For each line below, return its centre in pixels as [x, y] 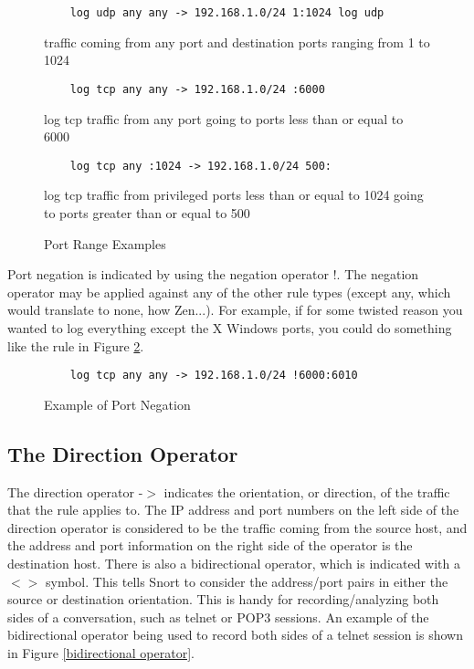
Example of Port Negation [117, 404]
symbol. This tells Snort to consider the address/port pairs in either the [247, 581]
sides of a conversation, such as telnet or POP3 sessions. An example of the [218, 617]
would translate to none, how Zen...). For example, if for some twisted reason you [235, 310]
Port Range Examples [105, 243]
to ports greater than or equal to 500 [147, 212]
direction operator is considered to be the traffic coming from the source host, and [237, 527]
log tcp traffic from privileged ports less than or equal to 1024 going [234, 195]
